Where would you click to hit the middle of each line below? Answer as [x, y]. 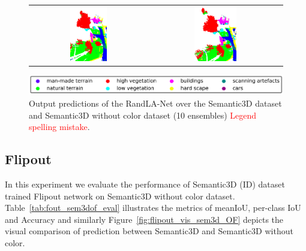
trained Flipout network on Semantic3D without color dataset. [120, 196]
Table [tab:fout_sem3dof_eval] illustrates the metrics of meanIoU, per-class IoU [153, 208]
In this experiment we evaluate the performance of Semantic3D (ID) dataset [145, 184]
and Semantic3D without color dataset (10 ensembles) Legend [143, 115]
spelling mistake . [59, 127]
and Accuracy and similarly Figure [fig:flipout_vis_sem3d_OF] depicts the [144, 219]
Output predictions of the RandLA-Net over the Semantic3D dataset [155, 103]
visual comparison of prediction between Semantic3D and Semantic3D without [149, 231]
